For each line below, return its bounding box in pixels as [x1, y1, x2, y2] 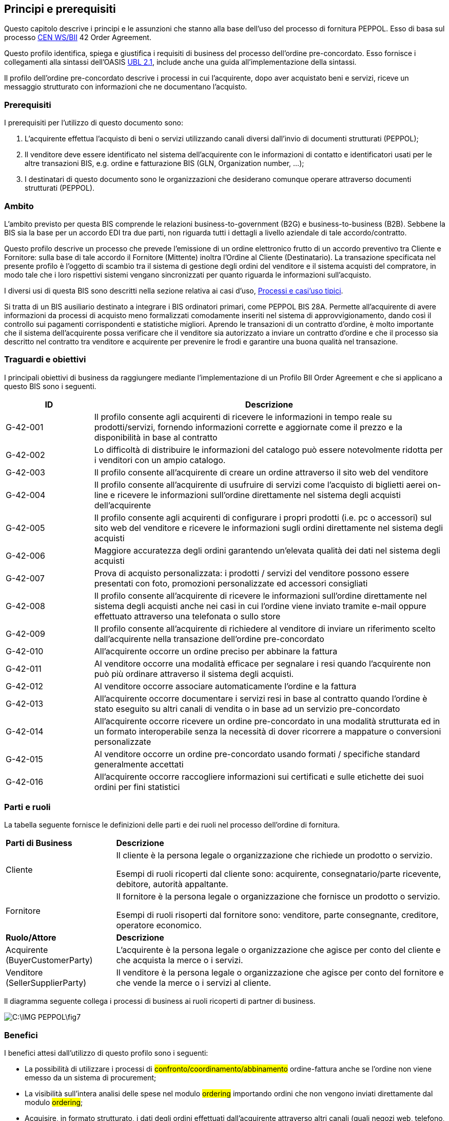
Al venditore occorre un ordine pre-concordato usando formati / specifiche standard [94, 748, 420, 759]
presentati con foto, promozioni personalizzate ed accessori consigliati [94, 578, 368, 589]
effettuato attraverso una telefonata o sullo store [94, 611, 281, 621]
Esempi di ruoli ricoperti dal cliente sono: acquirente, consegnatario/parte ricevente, [116, 869, 441, 879]
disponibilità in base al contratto [94, 432, 218, 443]
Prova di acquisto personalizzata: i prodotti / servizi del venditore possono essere [94, 567, 409, 578]
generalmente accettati [94, 759, 184, 769]
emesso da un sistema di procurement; [25, 1073, 157, 1082]
